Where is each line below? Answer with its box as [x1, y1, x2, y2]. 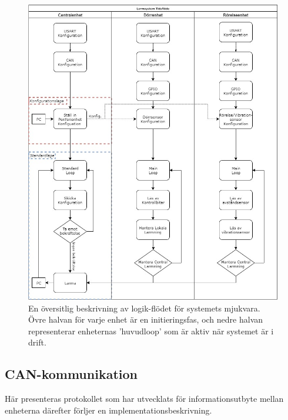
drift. [28, 336, 46, 348]
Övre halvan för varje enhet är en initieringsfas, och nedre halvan [28, 313, 263, 326]
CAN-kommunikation [5, 365, 138, 383]
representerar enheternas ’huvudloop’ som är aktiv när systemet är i [28, 324, 274, 337]
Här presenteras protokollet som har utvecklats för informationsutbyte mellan [5, 392, 284, 405]
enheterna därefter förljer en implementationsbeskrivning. [5, 404, 212, 416]
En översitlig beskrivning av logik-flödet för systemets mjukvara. [28, 302, 260, 314]
